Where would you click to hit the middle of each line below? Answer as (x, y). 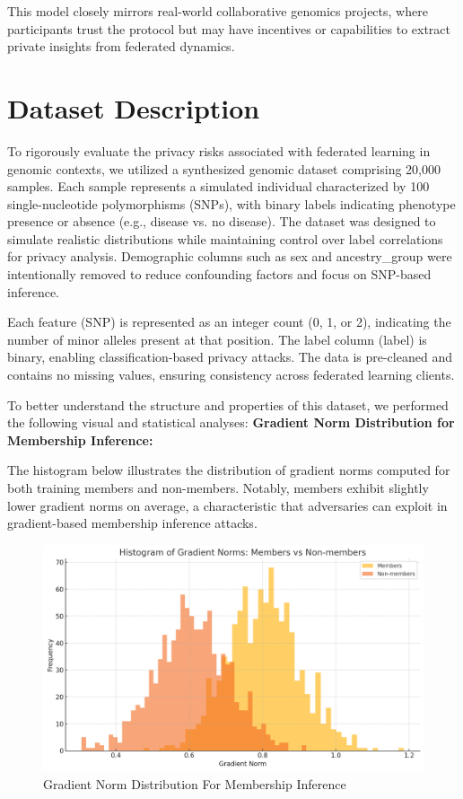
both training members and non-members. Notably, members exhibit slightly (218, 487)
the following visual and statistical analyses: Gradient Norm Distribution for (231, 422)
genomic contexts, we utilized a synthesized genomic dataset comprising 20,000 (224, 168)
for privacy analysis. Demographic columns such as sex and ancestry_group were (230, 256)
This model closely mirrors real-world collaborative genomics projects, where (218, 11)
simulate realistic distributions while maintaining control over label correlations (225, 238)
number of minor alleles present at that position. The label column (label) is (217, 339)
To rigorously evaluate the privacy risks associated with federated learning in (219, 150)
